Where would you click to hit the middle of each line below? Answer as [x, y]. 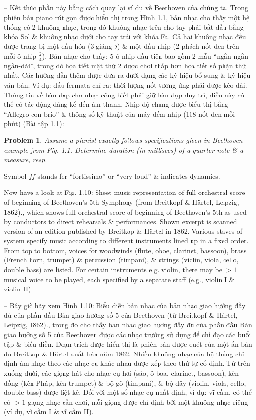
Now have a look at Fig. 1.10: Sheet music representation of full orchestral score [125, 192]
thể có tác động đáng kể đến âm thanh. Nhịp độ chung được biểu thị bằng [116, 104]
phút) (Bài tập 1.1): [34, 123]
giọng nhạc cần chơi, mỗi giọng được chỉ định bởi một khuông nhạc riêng [138, 402]
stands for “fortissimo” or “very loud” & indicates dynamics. [129, 176]
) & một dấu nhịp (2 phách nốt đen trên [178, 46]
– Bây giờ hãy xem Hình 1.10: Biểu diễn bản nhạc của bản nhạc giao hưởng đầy [125, 305]
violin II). [18, 289]
